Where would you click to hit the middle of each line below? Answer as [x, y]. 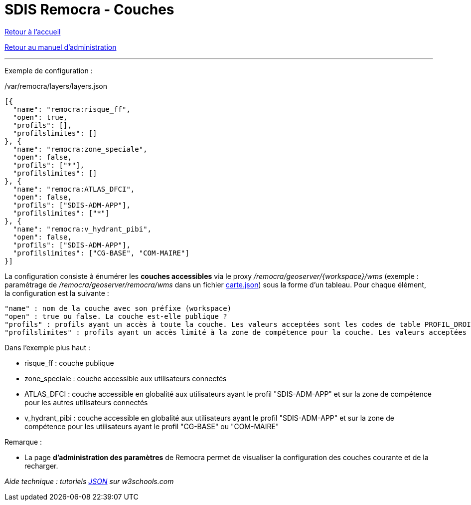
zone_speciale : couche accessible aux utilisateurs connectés [126, 378]
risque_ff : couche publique [69, 363]
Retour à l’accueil [33, 31]
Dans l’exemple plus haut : [47, 347]
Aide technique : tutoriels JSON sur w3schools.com [89, 481]
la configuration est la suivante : [57, 293]
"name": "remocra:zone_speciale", [80, 149]
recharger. [41, 466]
